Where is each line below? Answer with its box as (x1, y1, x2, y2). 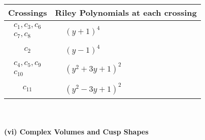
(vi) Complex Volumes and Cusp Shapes (4, 126, 149, 137)
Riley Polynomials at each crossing (55, 7, 197, 18)
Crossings (8, 7, 47, 18)
